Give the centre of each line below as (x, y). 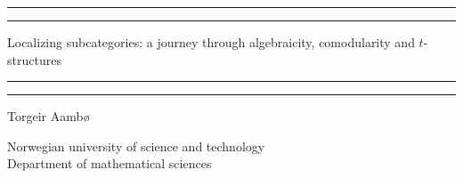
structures (34, 59)
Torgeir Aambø (49, 116)
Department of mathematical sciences (110, 163)
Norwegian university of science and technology (136, 146)
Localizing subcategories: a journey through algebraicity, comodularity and (211, 42)
